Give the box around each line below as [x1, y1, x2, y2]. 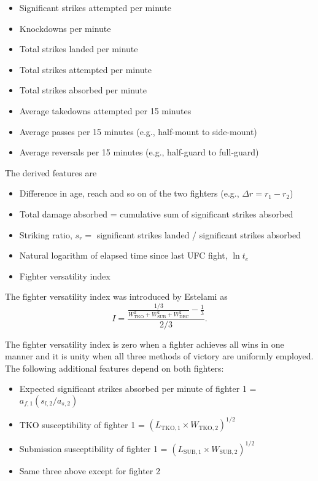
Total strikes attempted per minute [19, 63, 152, 76]
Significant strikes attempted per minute [19, 1, 171, 14]
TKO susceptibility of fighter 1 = [19, 418, 145, 431]
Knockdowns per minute [19, 22, 111, 34]
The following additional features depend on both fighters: [5, 361, 224, 374]
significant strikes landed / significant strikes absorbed [96, 228, 301, 241]
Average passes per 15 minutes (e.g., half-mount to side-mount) [19, 125, 257, 138]
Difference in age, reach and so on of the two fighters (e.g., [19, 187, 239, 200]
